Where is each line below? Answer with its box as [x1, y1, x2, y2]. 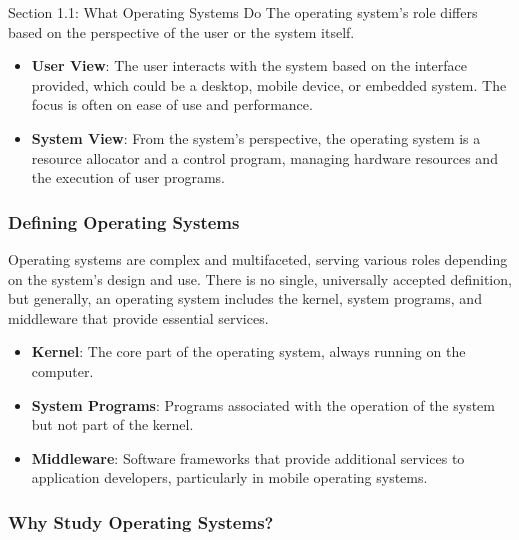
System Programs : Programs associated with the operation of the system [31, 394, 495, 415]
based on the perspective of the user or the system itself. [8, 21, 355, 42]
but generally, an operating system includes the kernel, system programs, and [8, 288, 482, 309]
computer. [31, 360, 94, 381]
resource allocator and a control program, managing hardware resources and [31, 147, 498, 168]
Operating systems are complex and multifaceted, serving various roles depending [8, 248, 508, 269]
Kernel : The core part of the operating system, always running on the [31, 341, 466, 362]
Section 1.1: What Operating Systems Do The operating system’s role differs [8, 2, 478, 22]
